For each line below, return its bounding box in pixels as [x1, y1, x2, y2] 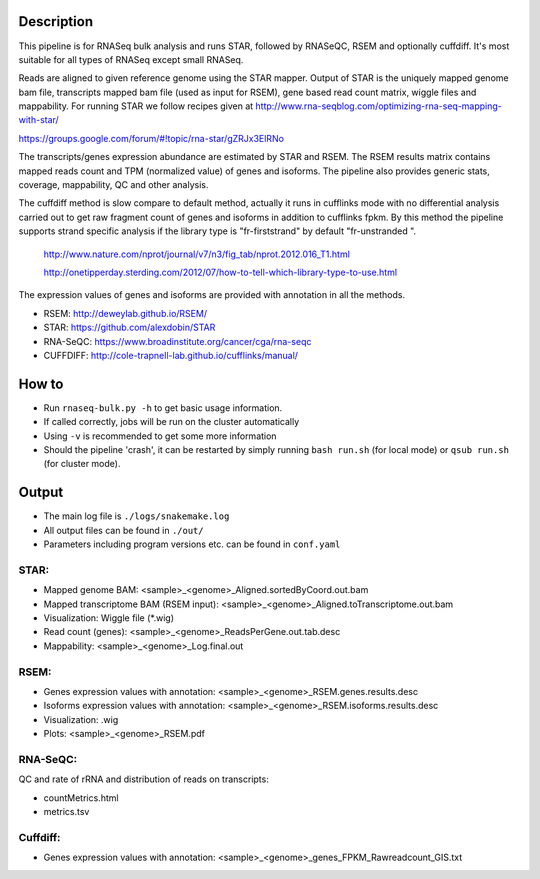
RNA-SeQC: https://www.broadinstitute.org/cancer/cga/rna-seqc [43, 335, 312, 347]
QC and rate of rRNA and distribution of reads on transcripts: [18, 773, 269, 785]
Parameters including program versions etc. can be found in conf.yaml [43, 538, 341, 550]
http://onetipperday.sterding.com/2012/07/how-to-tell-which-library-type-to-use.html [43, 266, 398, 278]
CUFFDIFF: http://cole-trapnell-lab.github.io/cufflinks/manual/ [43, 349, 299, 361]
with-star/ [18, 114, 59, 126]
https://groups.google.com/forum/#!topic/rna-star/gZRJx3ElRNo [18, 132, 285, 144]
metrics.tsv [43, 806, 90, 818]
